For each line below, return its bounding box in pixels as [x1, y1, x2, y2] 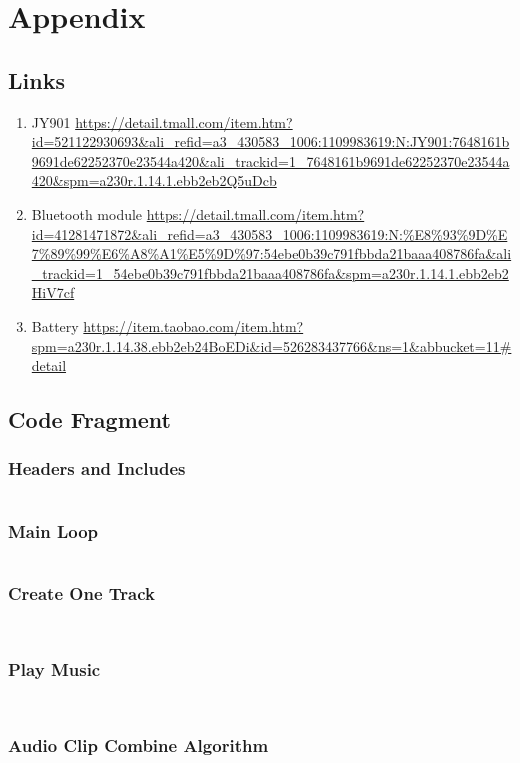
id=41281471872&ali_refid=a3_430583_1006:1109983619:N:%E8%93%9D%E [31, 223, 508, 244]
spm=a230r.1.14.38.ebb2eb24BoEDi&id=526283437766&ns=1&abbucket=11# [31, 335, 512, 356]
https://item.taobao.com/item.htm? [83, 315, 304, 336]
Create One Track [8, 580, 155, 605]
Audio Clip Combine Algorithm [8, 733, 269, 758]
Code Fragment [8, 404, 172, 435]
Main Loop [8, 518, 99, 543]
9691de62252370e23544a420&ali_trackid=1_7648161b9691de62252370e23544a [31, 150, 510, 171]
